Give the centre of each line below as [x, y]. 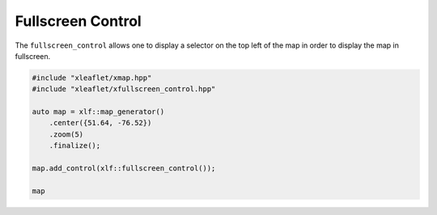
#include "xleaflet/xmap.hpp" [92, 78]
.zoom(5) [66, 134]
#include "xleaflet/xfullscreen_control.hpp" [124, 89]
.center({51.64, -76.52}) [100, 123]
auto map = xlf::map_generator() [98, 112]
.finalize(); [75, 146]
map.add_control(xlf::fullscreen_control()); [124, 169]
